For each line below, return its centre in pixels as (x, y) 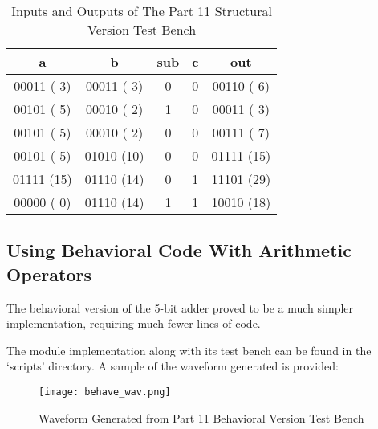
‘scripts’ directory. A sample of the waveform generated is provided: (173, 366)
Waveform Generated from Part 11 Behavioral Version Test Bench (201, 417)
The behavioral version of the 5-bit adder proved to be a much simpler (180, 307)
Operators (49, 274)
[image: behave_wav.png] (105, 392)
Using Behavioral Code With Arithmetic (179, 250)
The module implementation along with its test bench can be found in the (189, 350)
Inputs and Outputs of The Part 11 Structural (142, 11)
